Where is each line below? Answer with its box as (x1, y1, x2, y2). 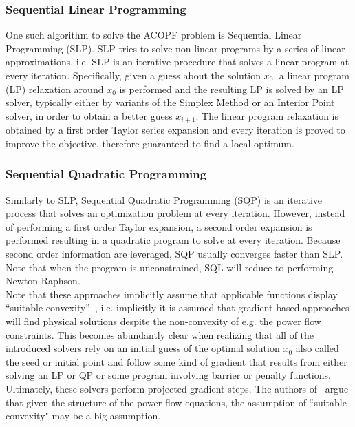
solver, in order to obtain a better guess (6, 108, 173, 123)
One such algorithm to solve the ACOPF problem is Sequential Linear (6, 28, 302, 42)
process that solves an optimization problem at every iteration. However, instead (6, 206, 345, 220)
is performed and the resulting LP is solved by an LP (119, 81, 344, 96)
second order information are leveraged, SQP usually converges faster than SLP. (6, 247, 343, 261)
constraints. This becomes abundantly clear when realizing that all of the (6, 327, 314, 342)
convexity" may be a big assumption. (6, 408, 161, 423)
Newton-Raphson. (6, 273, 80, 288)
